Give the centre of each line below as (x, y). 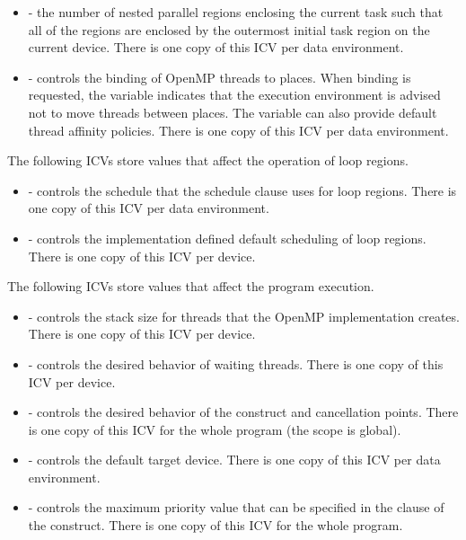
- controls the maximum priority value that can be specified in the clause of (236, 507)
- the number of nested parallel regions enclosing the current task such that (236, 12)
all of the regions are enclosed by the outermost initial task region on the (229, 29)
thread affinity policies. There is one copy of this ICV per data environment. (238, 130)
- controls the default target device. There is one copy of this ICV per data (234, 460)
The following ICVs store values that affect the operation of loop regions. (208, 160)
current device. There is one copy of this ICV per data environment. (216, 47)
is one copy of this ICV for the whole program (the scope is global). (215, 429)
